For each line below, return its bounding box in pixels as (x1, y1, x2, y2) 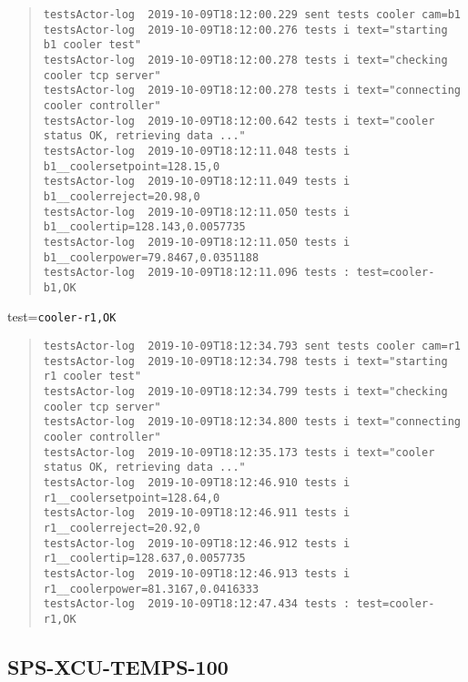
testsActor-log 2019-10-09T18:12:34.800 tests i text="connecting (43, 415, 461, 429)
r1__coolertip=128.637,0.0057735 (43, 552, 246, 565)
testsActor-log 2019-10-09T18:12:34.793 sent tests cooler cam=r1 (43, 340, 461, 353)
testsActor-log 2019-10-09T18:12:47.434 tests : (43, 597, 351, 611)
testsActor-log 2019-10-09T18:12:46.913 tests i (43, 566, 351, 580)
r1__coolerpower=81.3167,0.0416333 (43, 582, 259, 595)
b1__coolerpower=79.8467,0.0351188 (43, 250, 259, 264)
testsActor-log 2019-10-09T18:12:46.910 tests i (43, 476, 351, 490)
